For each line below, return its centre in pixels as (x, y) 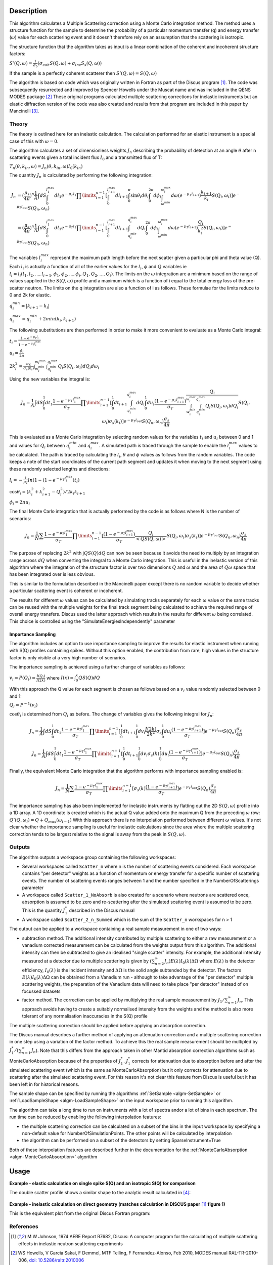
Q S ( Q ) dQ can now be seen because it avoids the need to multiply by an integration (171, 553)
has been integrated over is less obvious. (52, 574)
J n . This (245, 1000)
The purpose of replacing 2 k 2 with (45, 553)
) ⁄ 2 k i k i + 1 (74, 492)
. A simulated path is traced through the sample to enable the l (164, 445)
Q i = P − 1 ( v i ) (24, 705)
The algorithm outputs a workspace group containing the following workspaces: (93, 857)
